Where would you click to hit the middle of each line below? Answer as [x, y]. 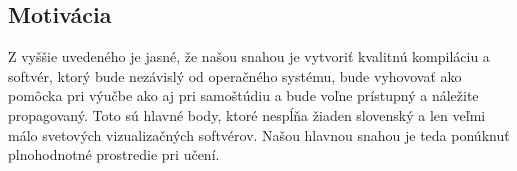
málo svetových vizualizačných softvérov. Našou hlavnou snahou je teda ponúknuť [259, 134]
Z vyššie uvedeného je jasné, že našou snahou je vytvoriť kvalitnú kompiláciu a [249, 56]
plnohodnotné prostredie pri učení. [114, 154]
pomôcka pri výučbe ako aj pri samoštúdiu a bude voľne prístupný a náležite [243, 95]
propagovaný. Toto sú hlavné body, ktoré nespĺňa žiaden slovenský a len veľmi [247, 114]
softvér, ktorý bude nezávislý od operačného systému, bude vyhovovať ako [235, 75]
